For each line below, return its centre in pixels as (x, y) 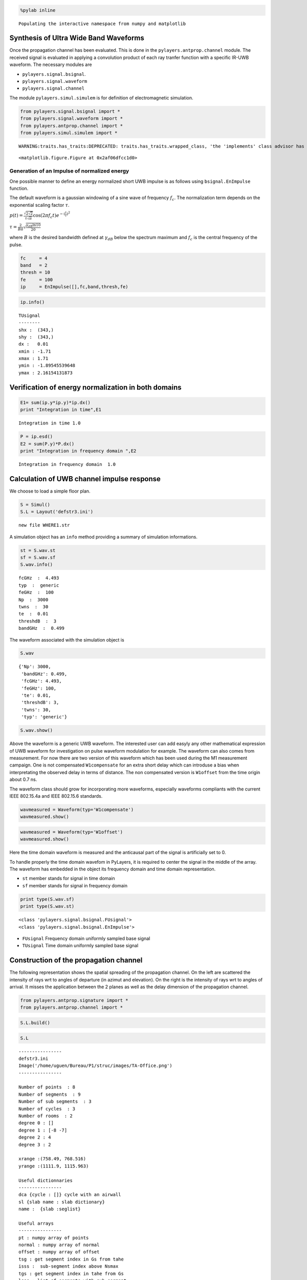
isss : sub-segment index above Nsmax (69, 1266)
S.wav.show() (37, 730)
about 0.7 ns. (23, 780)
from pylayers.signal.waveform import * (71, 119)
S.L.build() (35, 1022)
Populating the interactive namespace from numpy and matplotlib (102, 24)
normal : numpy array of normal (59, 1245)
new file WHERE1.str (44, 525)
